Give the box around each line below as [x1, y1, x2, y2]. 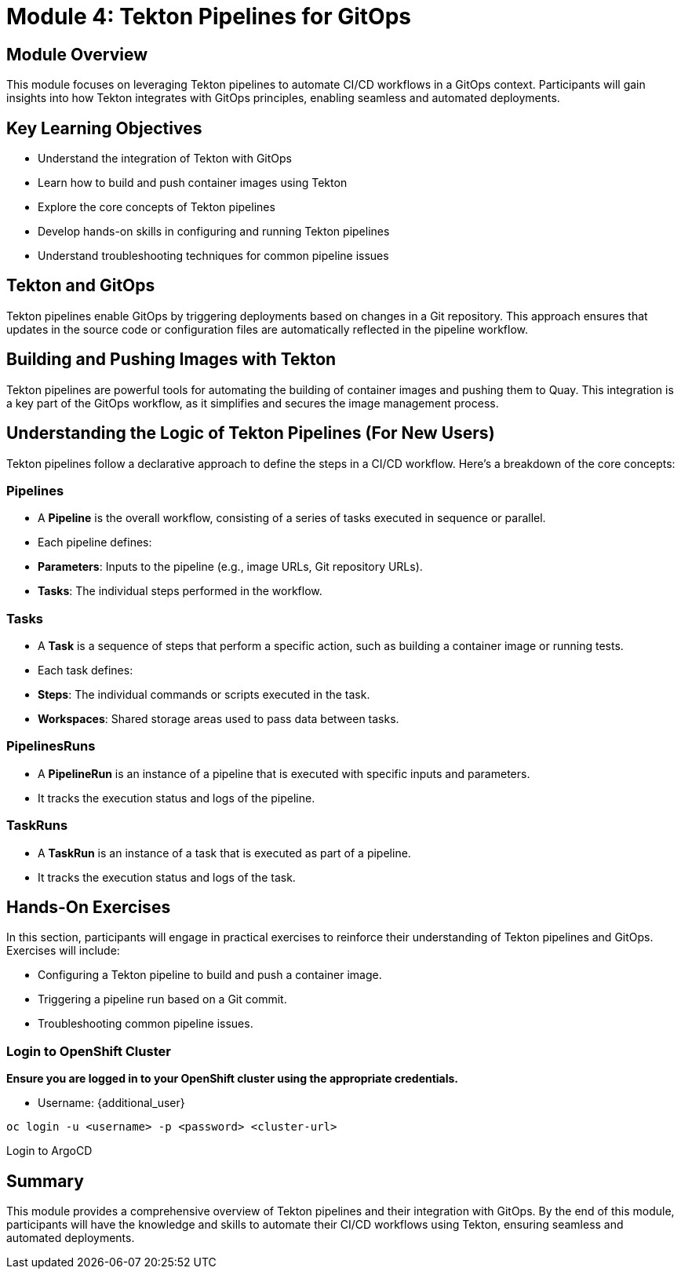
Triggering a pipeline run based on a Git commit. [38, 992, 287, 1006]
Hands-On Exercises [6, 897, 171, 917]
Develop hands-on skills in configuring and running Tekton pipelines [38, 225, 390, 239]
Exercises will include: [6, 944, 120, 958]
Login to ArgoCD [6, 1144, 93, 1158]
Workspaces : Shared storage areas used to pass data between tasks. [38, 712, 399, 726]
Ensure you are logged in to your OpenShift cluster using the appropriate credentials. [6, 1072, 459, 1086]
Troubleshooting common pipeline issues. [38, 1017, 253, 1031]
